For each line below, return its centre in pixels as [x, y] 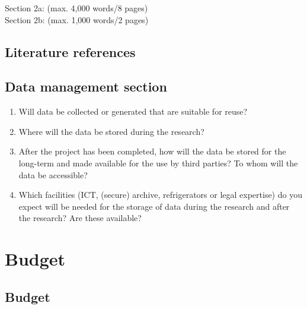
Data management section [86, 86]
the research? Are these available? [80, 218]
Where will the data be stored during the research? [111, 131]
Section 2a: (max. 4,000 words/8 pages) [76, 8]
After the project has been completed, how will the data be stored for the [152, 151]
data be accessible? [53, 174]
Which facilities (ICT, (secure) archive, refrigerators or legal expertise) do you [160, 195]
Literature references [70, 51]
